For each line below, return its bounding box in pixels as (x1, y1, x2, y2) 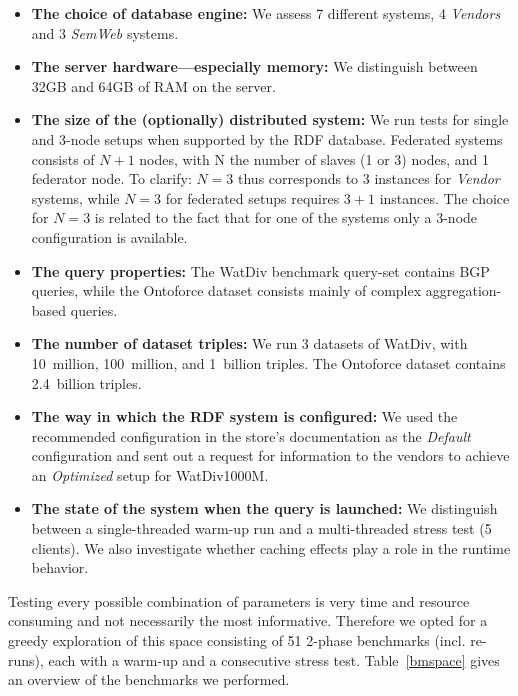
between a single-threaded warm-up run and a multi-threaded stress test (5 (31, 518, 492, 539)
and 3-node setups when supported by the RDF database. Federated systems (31, 128, 503, 149)
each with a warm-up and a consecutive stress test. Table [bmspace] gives (48, 649, 500, 670)
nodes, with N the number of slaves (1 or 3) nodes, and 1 (139, 148, 489, 169)
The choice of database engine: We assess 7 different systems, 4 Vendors (31, 3, 501, 23)
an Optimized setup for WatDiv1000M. (31, 464, 269, 485)
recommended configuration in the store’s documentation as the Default (31, 425, 471, 446)
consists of (31, 148, 95, 169)
